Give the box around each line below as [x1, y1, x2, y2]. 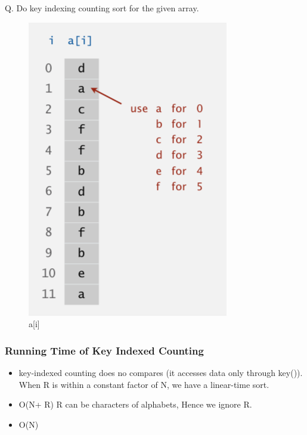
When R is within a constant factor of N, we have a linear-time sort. [18, 378, 269, 390]
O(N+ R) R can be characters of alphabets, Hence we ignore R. [18, 398, 252, 411]
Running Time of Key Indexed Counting [5, 343, 204, 358]
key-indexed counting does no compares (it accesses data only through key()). [18, 366, 303, 378]
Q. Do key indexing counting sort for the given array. [5, 2, 199, 14]
